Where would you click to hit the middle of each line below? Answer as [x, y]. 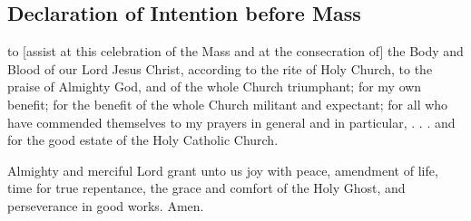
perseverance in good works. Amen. [106, 205]
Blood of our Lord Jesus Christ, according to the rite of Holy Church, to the [220, 68]
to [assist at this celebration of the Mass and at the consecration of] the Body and [235, 51]
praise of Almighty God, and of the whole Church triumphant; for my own [215, 86]
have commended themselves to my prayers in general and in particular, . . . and [231, 122]
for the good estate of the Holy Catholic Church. [143, 140]
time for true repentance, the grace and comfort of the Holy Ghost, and [206, 188]
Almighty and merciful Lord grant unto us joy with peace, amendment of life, [223, 170]
